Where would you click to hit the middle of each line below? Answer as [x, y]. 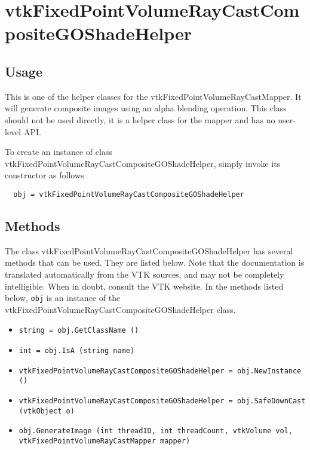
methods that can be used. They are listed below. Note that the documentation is [155, 262]
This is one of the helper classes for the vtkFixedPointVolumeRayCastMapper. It [153, 96]
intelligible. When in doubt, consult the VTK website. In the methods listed [144, 286]
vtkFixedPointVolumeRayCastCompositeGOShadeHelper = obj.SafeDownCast [162, 401]
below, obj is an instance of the [63, 298]
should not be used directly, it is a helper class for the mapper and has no [140, 119]
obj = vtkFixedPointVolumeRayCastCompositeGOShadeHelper [129, 194]
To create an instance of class [59, 152]
